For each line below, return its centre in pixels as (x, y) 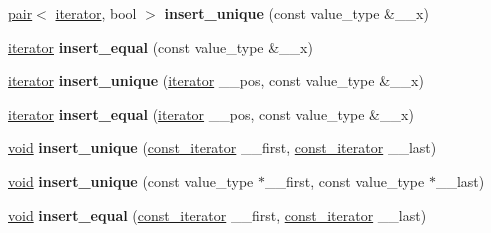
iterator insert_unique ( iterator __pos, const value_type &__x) (216, 80)
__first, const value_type (344, 180)
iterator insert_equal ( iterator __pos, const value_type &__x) (211, 113)
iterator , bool (96, 13)
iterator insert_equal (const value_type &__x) (160, 46)
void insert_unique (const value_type (131, 180)
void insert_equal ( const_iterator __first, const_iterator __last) (217, 214)
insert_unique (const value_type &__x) (296, 13)
